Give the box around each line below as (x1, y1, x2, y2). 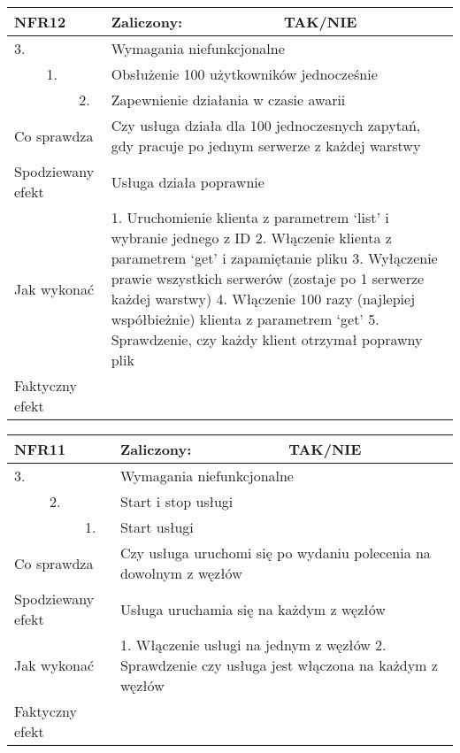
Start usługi (119, 517, 194, 537)
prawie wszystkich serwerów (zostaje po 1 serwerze (111, 268, 425, 288)
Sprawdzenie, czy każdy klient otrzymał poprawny (111, 329, 423, 350)
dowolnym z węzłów (119, 563, 242, 583)
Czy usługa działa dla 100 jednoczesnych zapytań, (111, 115, 421, 135)
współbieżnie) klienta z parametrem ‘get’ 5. (111, 309, 379, 329)
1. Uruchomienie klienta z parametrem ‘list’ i (111, 207, 389, 227)
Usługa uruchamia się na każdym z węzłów (119, 598, 386, 619)
